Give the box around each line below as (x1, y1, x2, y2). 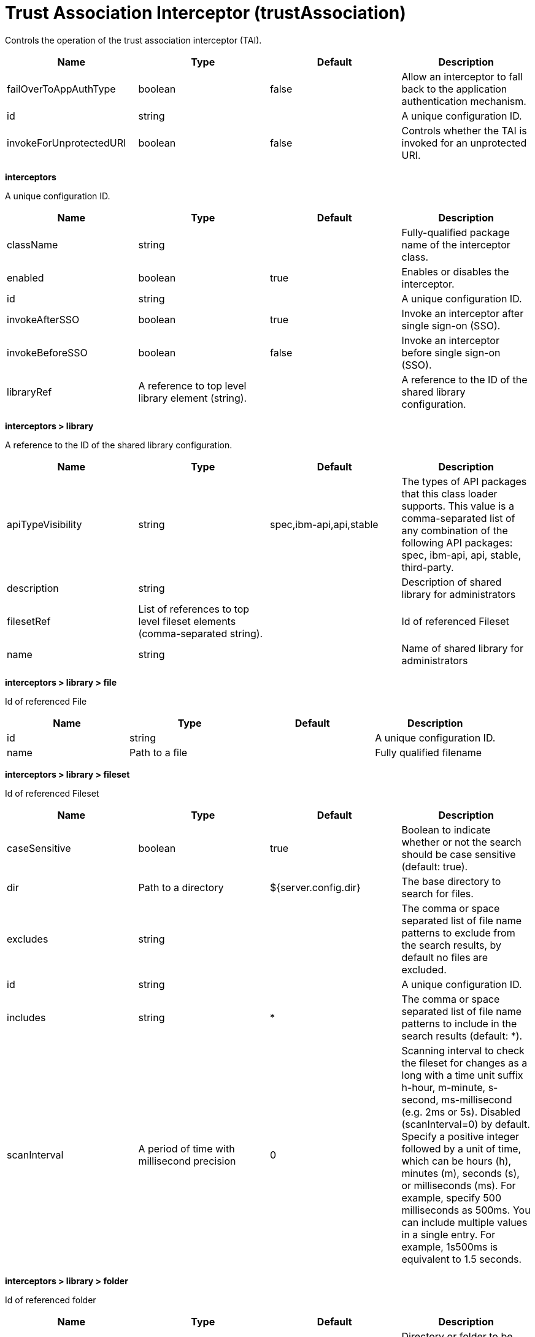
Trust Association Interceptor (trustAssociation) (5, 2, 406, 23)
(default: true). (401, 860, 468, 873)
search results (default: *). (401, 1029, 523, 1042)
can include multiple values (401, 1216, 528, 1228)
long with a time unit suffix (401, 1068, 523, 1081)
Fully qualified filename (375, 746, 482, 759)
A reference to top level (138, 379, 247, 392)
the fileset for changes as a (401, 1056, 528, 1069)
